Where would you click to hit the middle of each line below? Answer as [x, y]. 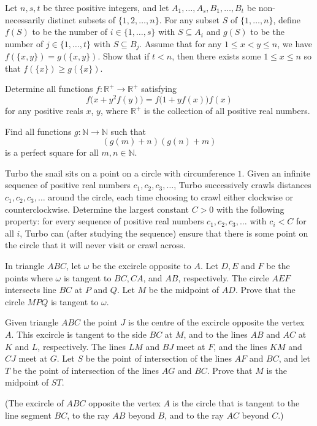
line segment [28, 415]
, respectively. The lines [82, 346]
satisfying [159, 89]
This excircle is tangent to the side [82, 334]
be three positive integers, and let [106, 7]
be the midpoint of [184, 290]
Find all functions [38, 131]
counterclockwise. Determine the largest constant [97, 209]
